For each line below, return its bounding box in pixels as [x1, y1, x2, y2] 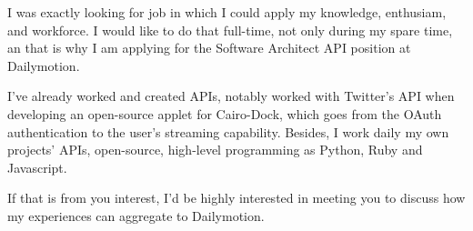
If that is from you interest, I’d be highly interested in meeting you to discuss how [7, 188, 466, 207]
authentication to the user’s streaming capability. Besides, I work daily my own [7, 122, 449, 141]
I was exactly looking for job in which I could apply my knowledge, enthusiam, [7, 3, 447, 21]
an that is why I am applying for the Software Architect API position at [7, 38, 411, 57]
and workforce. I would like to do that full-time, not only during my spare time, [7, 20, 453, 39]
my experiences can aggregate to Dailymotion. [7, 206, 265, 225]
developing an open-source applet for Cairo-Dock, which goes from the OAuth [7, 104, 442, 123]
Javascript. [7, 157, 67, 176]
